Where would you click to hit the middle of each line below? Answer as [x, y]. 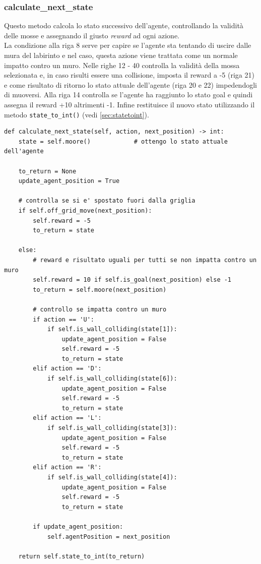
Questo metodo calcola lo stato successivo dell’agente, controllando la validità [124, 25]
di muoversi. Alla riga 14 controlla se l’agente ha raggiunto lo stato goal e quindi [128, 95]
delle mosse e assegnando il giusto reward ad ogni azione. [92, 35]
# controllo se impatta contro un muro [100, 309]
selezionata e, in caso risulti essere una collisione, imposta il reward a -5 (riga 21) [129, 75]
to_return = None [47, 171]
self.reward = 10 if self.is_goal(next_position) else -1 [132, 280]
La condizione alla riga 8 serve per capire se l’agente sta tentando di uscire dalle [128, 45]
